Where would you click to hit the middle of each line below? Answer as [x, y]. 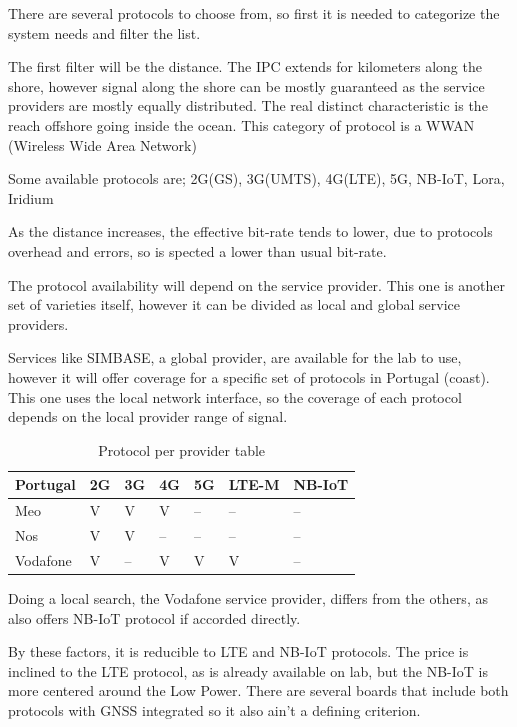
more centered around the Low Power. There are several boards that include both [258, 690]
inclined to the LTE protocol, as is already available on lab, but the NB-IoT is [248, 670]
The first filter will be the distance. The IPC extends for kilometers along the [245, 66]
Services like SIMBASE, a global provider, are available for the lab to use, [235, 357]
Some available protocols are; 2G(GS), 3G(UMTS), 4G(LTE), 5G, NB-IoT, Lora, [256, 178]
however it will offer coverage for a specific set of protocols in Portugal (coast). [249, 376]
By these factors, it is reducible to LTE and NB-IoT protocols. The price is [238, 651]
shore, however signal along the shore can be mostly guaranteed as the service [246, 85]
